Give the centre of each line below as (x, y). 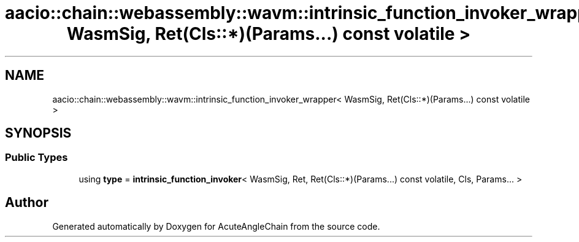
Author (27, 203)
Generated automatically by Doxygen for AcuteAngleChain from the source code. (216, 226)
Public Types (36, 158)
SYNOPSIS (38, 133)
